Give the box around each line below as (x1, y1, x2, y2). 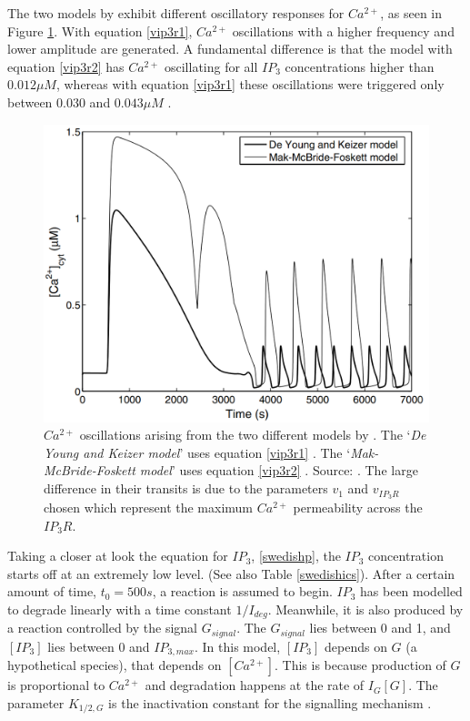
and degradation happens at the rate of (145, 675, 365, 695)
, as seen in (380, 4, 443, 22)
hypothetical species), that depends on (7, 655, 222, 675)
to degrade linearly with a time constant (7, 599, 232, 618)
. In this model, (194, 636, 281, 655)
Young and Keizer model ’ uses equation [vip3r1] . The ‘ (44, 442, 351, 462)
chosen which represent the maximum (44, 497, 254, 516)
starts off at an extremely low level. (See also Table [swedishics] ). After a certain (7, 564, 455, 583)
